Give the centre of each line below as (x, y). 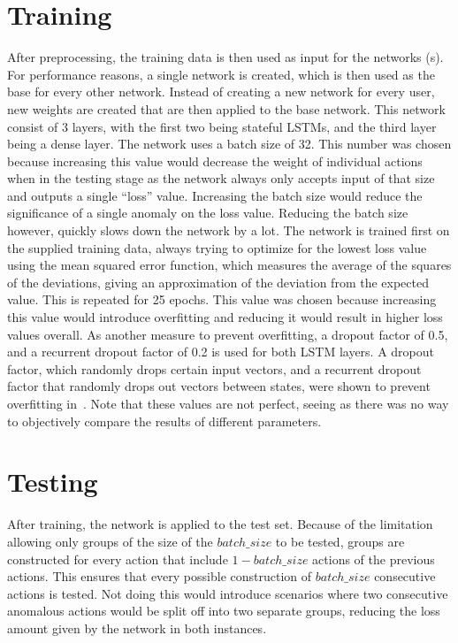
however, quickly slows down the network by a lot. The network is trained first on (229, 230)
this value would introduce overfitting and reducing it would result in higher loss (225, 317)
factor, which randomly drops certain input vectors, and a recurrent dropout (214, 368)
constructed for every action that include (118, 559)
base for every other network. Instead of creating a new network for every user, (221, 92)
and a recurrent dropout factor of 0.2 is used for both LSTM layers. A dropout (221, 352)
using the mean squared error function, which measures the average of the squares (229, 265)
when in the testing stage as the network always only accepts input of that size (221, 178)
